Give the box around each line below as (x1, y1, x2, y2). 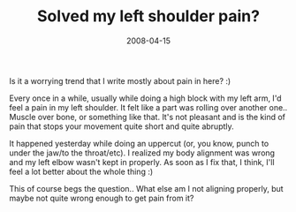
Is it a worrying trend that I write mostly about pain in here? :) (9, 75, 231, 86)
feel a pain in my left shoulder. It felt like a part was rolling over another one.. (9, 102, 288, 112)
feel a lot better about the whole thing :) (9, 166, 154, 177)
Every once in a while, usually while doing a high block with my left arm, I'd (9, 93, 282, 103)
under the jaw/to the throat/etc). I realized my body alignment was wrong (9, 148, 276, 158)
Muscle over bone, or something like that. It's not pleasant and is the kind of (9, 111, 285, 122)
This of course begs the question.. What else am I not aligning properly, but (9, 183, 285, 193)
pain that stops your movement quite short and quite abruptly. (9, 121, 234, 132)
